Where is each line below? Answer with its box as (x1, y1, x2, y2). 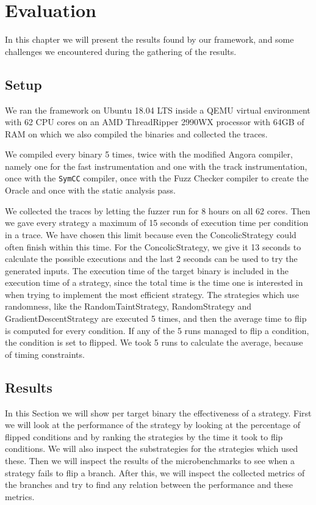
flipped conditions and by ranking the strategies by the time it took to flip (5, 430, 283, 443)
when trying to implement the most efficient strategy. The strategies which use (5, 288, 299, 300)
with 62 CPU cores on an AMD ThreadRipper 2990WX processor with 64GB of (5, 115, 304, 128)
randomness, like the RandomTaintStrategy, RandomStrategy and (5, 300, 251, 313)
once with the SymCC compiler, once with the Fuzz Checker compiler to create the (5, 172, 309, 184)
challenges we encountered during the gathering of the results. (5, 45, 237, 57)
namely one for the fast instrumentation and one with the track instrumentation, (5, 159, 307, 172)
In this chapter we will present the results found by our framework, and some (5, 33, 294, 46)
